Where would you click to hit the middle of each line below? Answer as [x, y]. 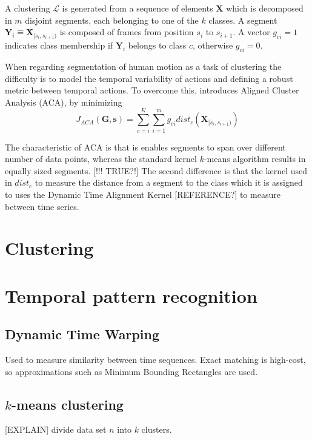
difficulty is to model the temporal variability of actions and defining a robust [149, 78]
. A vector [251, 32]
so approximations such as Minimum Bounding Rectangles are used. [131, 371]
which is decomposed [265, 8]
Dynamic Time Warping [82, 334]
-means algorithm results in [255, 159]
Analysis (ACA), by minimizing [64, 102]
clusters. [157, 429]
